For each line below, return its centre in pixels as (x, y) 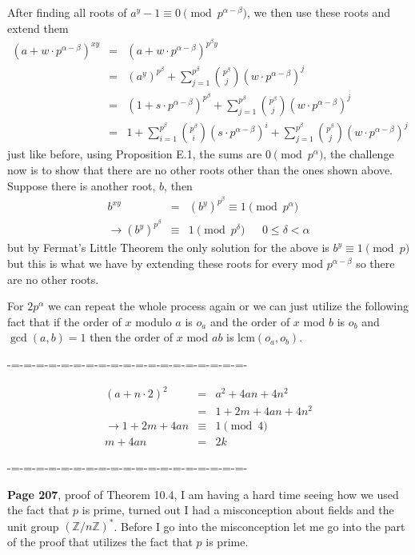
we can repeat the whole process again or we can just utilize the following (228, 306)
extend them (38, 28)
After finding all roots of (67, 12)
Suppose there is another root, (82, 185)
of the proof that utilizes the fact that (100, 542)
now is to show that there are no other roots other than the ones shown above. (200, 170)
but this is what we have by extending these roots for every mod (166, 263)
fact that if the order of (64, 321)
